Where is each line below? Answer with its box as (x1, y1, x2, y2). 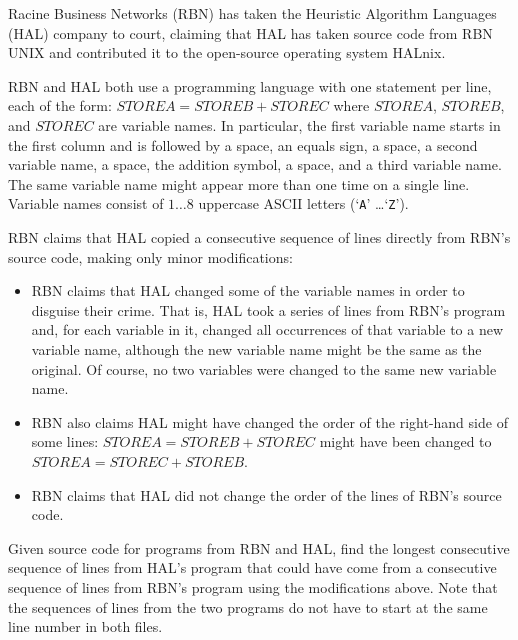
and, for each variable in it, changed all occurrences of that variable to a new (31, 319, 504, 340)
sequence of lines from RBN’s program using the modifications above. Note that (8, 576, 498, 597)
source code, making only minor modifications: (8, 246, 293, 267)
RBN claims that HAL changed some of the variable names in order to (31, 280, 465, 301)
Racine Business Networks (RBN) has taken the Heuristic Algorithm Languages (8, 3, 497, 23)
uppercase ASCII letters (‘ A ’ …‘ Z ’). (198, 193, 409, 214)
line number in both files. (8, 616, 163, 637)
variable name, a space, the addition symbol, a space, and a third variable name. (8, 154, 502, 175)
